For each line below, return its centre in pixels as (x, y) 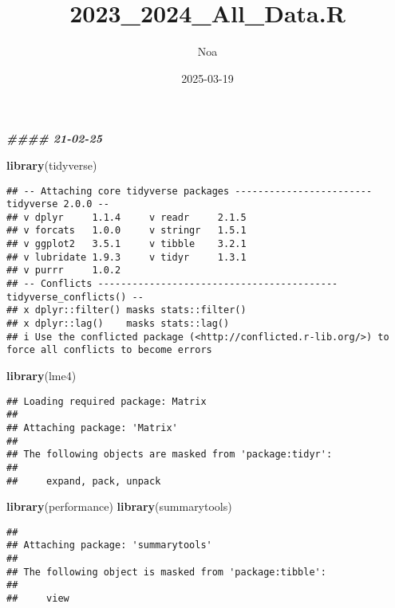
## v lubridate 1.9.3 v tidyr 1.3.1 (126, 257)
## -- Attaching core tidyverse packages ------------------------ (190, 191)
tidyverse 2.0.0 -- (58, 204)
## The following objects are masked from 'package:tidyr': (170, 455)
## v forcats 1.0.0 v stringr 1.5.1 (126, 231)
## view (38, 599)
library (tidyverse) (52, 165)
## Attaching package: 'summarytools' (109, 545)
